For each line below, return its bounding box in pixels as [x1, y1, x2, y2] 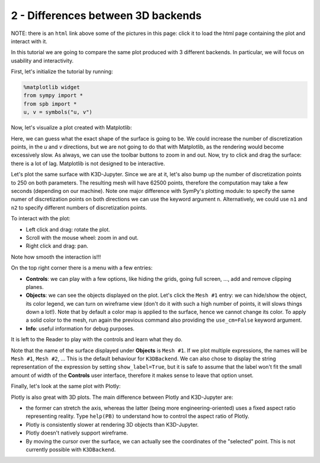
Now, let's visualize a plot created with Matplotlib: [11, 124, 132, 131]
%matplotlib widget [23, 84, 80, 91]
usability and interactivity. [11, 57, 74, 64]
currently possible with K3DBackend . [25, 446, 116, 453]
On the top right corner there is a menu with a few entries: [11, 264, 153, 271]
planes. [25, 283, 44, 290]
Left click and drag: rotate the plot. [25, 226, 111, 233]
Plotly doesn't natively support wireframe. [25, 429, 129, 436]
